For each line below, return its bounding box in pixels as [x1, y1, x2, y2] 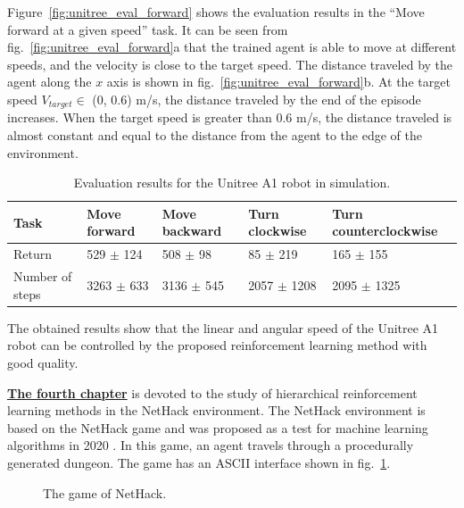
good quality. [7, 353, 79, 371]
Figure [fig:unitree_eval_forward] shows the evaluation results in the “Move [7, 3, 425, 21]
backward [162, 221, 222, 240]
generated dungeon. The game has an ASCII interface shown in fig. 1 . [7, 453, 391, 471]
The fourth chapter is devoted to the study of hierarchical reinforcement [7, 383, 418, 402]
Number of [13, 267, 72, 286]
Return [13, 245, 53, 263]
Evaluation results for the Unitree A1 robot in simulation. [73, 173, 391, 192]
